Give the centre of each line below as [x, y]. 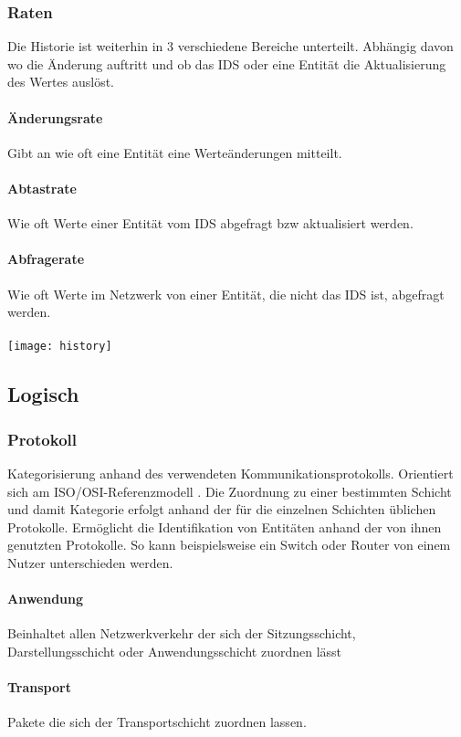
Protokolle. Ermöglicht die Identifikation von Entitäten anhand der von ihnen [225, 526]
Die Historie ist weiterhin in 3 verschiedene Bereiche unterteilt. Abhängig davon [230, 46]
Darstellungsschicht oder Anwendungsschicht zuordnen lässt [175, 651]
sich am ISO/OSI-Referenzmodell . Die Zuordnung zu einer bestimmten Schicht [230, 491]
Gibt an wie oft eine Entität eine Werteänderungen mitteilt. [175, 152]
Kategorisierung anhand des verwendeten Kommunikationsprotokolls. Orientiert [230, 474]
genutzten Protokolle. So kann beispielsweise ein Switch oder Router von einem [229, 545]
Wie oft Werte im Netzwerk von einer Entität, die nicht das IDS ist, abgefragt [226, 294]
